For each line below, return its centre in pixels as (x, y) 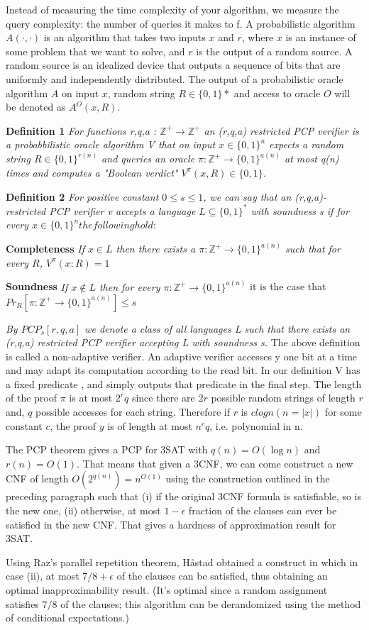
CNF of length (37, 479)
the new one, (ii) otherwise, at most (83, 510)
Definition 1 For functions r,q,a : (81, 130)
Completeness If (45, 249)
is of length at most (150, 425)
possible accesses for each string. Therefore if (133, 412)
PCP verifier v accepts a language (122, 210)
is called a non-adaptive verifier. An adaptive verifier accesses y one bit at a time (182, 356)
